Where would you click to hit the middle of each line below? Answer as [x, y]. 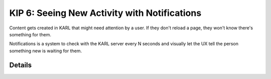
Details [21, 65]
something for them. [30, 34]
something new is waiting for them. [46, 51]
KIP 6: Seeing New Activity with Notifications [105, 13]
